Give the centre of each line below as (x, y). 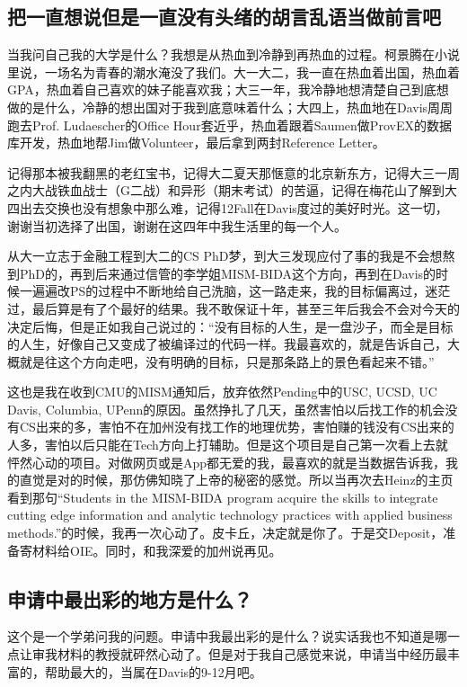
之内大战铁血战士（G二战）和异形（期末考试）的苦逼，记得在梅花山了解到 (226, 190)
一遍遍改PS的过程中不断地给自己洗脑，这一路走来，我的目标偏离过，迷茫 (235, 291)
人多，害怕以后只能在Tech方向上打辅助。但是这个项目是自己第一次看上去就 (228, 445)
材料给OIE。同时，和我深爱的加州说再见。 (157, 550)
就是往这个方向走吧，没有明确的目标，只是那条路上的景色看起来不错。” (227, 361)
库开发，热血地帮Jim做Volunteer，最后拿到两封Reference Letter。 (196, 143)
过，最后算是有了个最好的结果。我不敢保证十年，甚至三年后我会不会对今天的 (233, 308)
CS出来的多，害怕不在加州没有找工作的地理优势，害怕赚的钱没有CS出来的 (237, 427)
